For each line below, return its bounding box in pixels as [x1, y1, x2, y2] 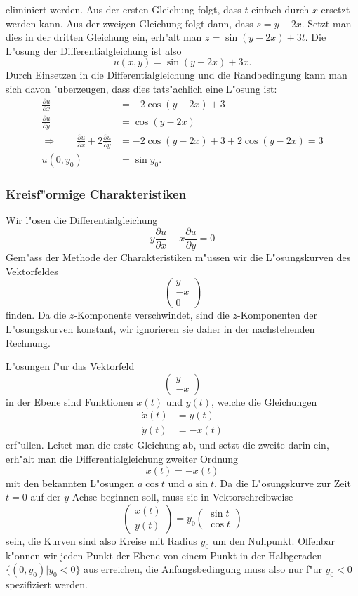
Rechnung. [6, 335, 51, 350]
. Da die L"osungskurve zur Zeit [213, 475, 351, 490]
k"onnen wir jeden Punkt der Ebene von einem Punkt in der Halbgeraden [6, 548, 322, 562]
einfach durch [251, 2, 310, 16]
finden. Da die [6, 307, 67, 322]
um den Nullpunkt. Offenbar [212, 533, 336, 548]
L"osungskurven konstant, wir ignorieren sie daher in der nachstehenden [6, 321, 315, 336]
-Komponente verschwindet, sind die [74, 307, 230, 322]
